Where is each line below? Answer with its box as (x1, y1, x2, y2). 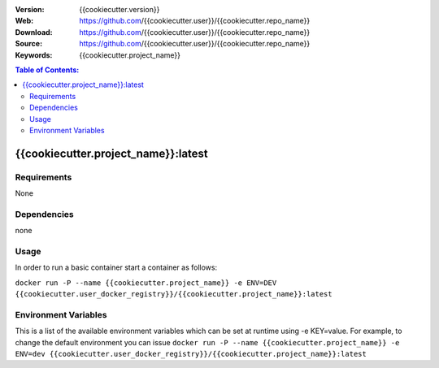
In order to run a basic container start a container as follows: (15, 262, 218, 272)
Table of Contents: (15, 65, 80, 75)
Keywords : (15, 50, 53, 60)
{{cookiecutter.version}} (79, 5, 160, 14)
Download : (15, 27, 53, 37)
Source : (15, 39, 43, 49)
